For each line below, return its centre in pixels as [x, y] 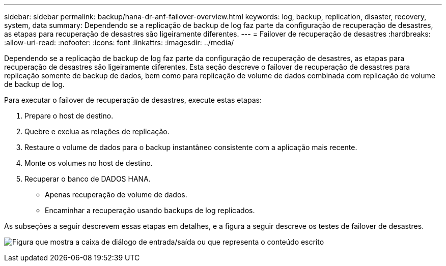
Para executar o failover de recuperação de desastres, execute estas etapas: [133, 100]
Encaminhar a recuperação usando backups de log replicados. [150, 210]
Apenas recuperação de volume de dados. [116, 195]
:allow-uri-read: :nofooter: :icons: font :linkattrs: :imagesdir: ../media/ [119, 42]
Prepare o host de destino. [69, 116]
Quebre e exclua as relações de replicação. [97, 131]
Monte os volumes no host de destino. [89, 163]
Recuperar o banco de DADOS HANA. [88, 179]
